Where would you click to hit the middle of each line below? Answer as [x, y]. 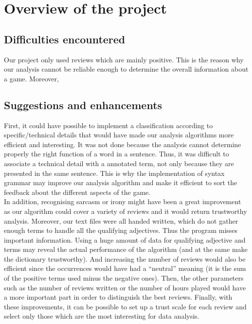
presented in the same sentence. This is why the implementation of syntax [114, 173]
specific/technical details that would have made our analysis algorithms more [119, 135]
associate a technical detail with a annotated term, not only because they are [119, 163]
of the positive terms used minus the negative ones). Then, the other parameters [124, 278]
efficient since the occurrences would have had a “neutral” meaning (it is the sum [125, 268]
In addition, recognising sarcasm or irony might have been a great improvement [123, 201]
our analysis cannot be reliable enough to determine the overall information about [126, 69]
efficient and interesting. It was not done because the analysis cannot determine [123, 144]
